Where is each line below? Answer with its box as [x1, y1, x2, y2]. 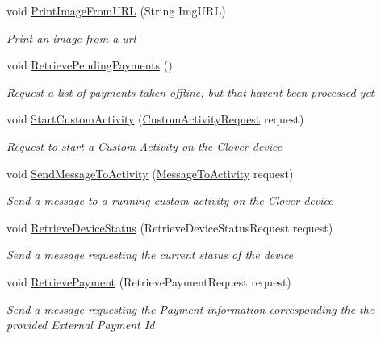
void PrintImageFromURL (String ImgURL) [6, 2, 226, 19]
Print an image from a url [6, 29, 136, 46]
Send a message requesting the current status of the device [6, 246, 294, 263]
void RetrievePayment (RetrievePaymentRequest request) [6, 273, 291, 290]
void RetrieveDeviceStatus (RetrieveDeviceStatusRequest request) [6, 219, 333, 236]
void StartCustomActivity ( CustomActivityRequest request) [6, 111, 304, 127]
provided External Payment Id [6, 316, 155, 333]
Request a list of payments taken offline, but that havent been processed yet [6, 83, 375, 100]
